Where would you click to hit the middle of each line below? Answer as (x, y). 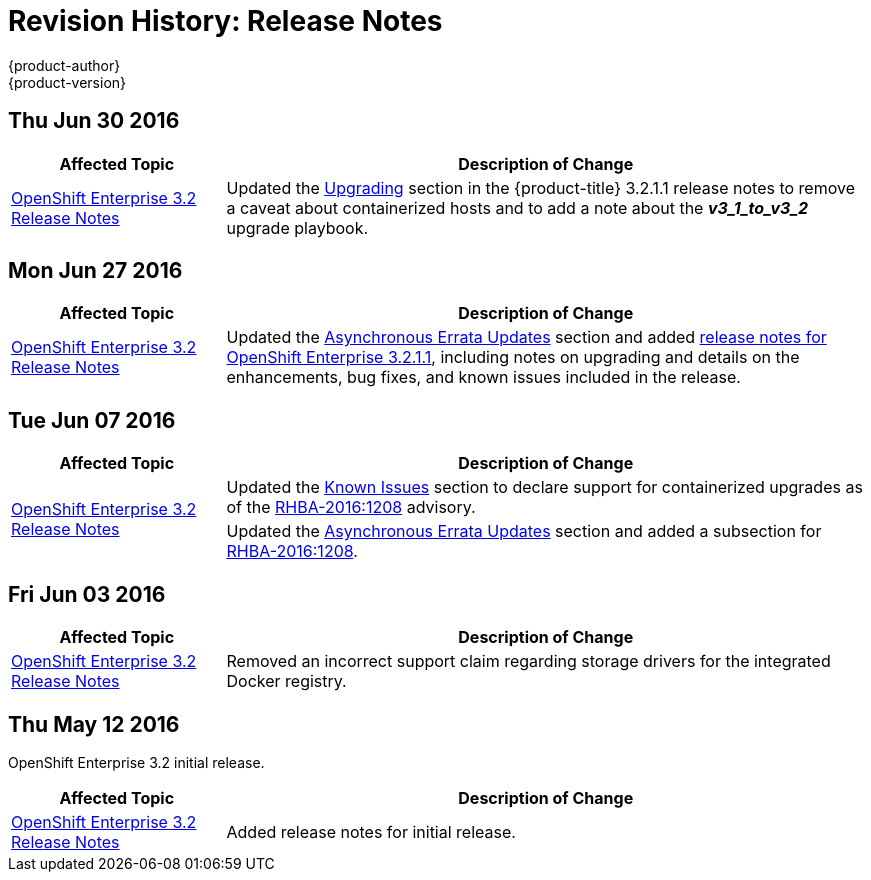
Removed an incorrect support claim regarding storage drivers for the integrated (528, 661)
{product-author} (64, 65)
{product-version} (67, 82)
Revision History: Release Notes (225, 21)
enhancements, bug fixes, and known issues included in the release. (483, 377)
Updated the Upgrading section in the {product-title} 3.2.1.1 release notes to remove (540, 187)
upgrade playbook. (297, 227)
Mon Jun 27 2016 (95, 271)
